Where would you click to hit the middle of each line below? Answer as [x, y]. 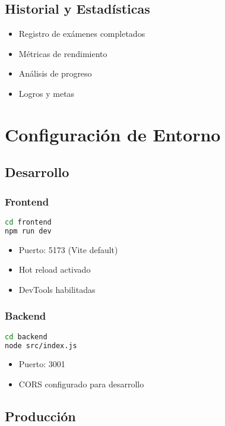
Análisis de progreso [55, 73]
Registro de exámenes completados [82, 34]
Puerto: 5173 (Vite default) [68, 249]
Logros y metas [47, 93]
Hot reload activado [55, 269]
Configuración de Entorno [113, 134]
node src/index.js [41, 345]
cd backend [26, 337]
